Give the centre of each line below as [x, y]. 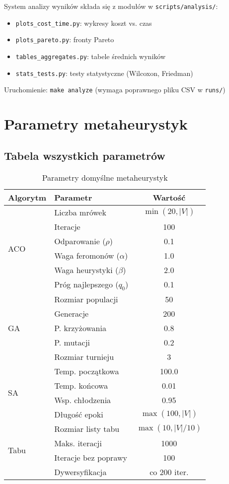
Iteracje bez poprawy [91, 457]
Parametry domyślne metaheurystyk [105, 177]
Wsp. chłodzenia [83, 400]
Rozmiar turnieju [84, 356]
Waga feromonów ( [87, 255]
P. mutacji [72, 342]
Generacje [72, 313]
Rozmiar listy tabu [87, 428]
